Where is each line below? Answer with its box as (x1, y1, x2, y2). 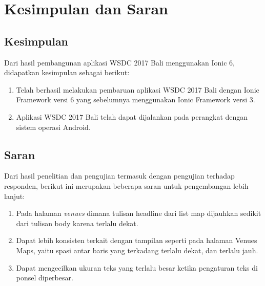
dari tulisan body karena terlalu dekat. (16, 217, 138, 228)
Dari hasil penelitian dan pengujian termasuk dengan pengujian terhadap (4, 170, 235, 181)
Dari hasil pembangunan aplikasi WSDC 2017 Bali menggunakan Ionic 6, (4, 57, 235, 68)
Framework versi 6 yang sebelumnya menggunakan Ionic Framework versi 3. (16, 94, 255, 105)
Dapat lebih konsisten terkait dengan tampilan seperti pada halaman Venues (16, 235, 257, 246)
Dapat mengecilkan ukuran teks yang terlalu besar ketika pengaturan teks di (16, 262, 258, 273)
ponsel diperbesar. (16, 272, 73, 283)
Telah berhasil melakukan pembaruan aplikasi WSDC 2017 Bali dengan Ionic (16, 84, 259, 95)
